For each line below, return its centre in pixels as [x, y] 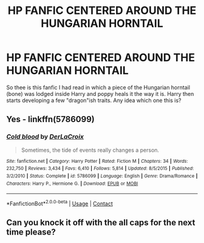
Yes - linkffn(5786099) [51, 119]
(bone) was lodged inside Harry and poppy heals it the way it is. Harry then [100, 94]
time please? [31, 232]
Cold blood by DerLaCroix [45, 137]
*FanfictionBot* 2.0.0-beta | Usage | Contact [60, 203]
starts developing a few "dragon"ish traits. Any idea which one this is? [94, 100]
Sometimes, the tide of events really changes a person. [90, 150]
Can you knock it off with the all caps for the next [101, 223]
